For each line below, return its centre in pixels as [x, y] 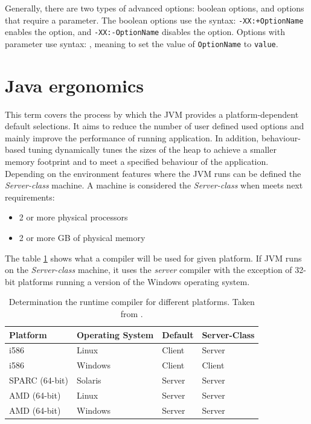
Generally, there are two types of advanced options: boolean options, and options [155, 8]
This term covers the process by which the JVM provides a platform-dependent [152, 114]
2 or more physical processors [73, 217]
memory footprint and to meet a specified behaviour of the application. [137, 162]
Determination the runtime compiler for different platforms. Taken [132, 302]
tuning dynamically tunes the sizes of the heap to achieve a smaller [152, 149]
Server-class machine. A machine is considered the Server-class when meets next [154, 185]
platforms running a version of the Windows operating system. [134, 281]
